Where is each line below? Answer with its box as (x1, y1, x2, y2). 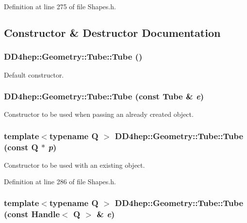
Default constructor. (4, 69, 64, 80)
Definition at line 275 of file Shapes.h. (4, 1, 116, 11)
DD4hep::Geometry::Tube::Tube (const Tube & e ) (4, 90, 204, 102)
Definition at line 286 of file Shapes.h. (4, 176, 116, 186)
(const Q (4, 141, 38, 153)
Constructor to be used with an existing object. (4, 160, 145, 170)
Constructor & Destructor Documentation (4, 25, 221, 40)
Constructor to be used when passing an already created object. (4, 109, 194, 119)
